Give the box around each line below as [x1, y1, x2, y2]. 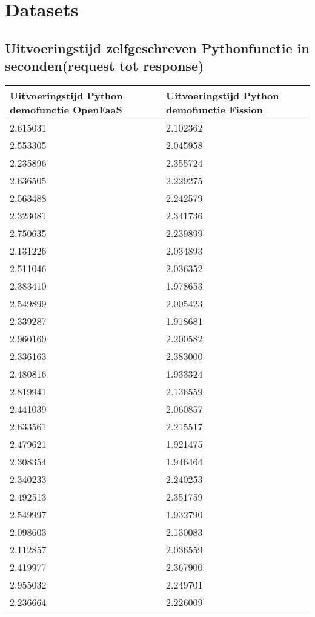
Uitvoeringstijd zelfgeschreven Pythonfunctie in [5, 38, 310, 57]
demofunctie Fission [166, 102, 263, 116]
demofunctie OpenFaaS [10, 102, 122, 116]
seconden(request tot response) [5, 56, 204, 75]
